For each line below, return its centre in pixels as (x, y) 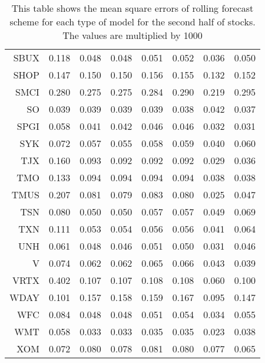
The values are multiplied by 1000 (132, 35)
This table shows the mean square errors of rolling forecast (132, 8)
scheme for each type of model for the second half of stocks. (132, 22)
